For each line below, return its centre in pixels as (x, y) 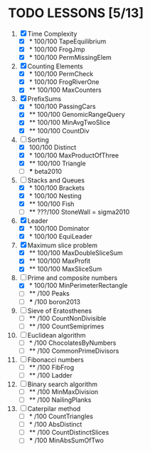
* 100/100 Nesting (55, 196)
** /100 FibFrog (51, 367)
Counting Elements (55, 66)
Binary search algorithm (63, 384)
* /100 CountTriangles (61, 416)
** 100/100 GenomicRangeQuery (77, 115)
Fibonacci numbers (56, 359)
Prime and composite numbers (73, 278)
